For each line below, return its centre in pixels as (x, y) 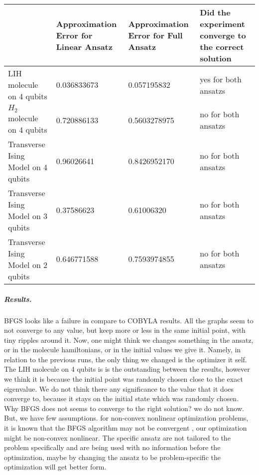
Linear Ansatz (84, 47)
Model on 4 (28, 167)
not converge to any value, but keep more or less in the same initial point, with (125, 330)
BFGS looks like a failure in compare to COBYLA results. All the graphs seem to (129, 320)
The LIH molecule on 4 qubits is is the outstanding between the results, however (127, 369)
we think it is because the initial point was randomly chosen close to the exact (124, 379)
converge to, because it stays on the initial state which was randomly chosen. (122, 398)
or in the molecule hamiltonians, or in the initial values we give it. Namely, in (123, 350)
